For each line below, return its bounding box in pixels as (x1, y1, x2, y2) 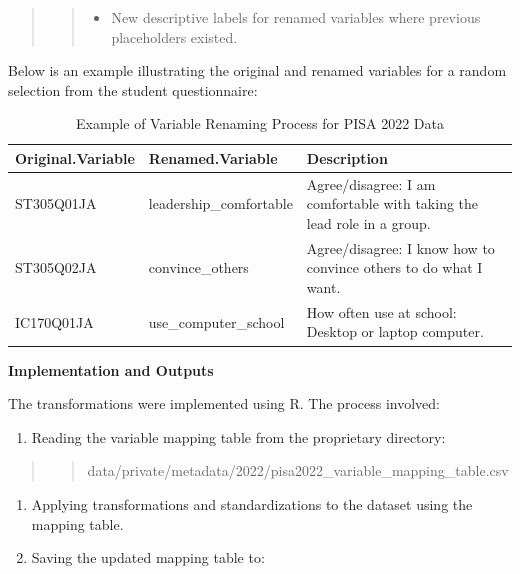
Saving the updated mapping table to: (31, 547, 265, 568)
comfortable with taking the (306, 193, 479, 214)
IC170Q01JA (15, 311, 94, 332)
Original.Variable (15, 147, 135, 168)
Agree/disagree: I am (306, 173, 436, 194)
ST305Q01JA (15, 193, 97, 214)
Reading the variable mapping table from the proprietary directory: (31, 426, 446, 447)
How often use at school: (306, 301, 457, 322)
